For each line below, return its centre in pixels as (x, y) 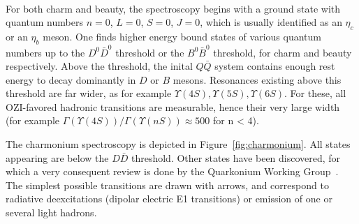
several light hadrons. (51, 212)
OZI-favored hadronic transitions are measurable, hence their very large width (173, 106)
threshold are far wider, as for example (89, 93)
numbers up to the (45, 52)
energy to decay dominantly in (71, 79)
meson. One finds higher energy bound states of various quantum (182, 36)
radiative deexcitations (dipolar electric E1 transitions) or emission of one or (169, 199)
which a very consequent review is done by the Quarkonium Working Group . (172, 171)
